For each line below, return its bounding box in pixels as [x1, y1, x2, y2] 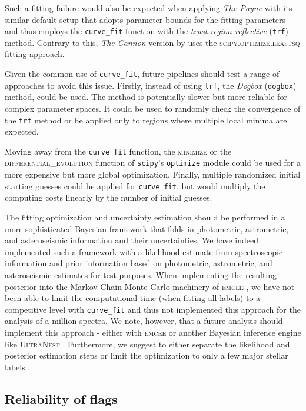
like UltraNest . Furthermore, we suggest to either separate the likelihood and [5, 338, 290, 350]
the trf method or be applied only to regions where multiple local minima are [5, 113, 287, 126]
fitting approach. [5, 48, 65, 60]
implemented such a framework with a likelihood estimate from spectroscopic [5, 245, 283, 258]
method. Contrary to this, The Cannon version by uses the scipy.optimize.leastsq [5, 36, 300, 48]
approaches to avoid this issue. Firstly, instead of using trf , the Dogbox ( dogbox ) [5, 79, 297, 91]
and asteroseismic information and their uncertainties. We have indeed [5, 234, 258, 246]
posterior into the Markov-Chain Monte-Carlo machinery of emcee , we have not [5, 280, 295, 292]
